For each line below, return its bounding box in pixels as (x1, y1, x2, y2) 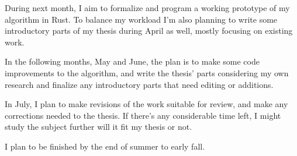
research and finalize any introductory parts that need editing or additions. (5, 78, 274, 90)
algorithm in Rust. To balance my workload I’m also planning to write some (5, 13, 278, 25)
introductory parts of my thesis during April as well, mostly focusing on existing (5, 24, 293, 37)
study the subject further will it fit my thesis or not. (5, 120, 192, 133)
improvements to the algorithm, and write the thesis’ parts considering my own (5, 66, 289, 79)
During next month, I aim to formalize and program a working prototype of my (5, 2, 290, 13)
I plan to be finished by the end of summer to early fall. (5, 140, 205, 152)
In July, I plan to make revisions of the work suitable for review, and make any (5, 98, 288, 110)
